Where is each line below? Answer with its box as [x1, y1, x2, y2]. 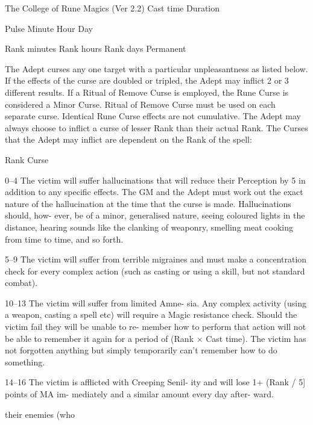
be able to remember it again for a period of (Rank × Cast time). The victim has [5, 332, 306, 344]
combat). [5, 276, 38, 289]
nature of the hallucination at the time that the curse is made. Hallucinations [5, 197, 291, 209]
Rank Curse [5, 153, 49, 166]
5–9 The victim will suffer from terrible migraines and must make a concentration [5, 253, 307, 265]
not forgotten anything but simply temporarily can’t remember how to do [5, 344, 277, 356]
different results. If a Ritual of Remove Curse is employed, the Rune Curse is [5, 85, 289, 98]
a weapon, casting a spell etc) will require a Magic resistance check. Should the [5, 308, 297, 321]
